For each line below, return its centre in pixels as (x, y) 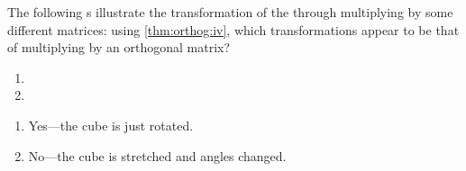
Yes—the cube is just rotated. (111, 125)
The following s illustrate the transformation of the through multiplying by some (230, 12)
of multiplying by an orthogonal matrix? (119, 47)
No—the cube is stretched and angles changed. (157, 155)
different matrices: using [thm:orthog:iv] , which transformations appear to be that (233, 29)
